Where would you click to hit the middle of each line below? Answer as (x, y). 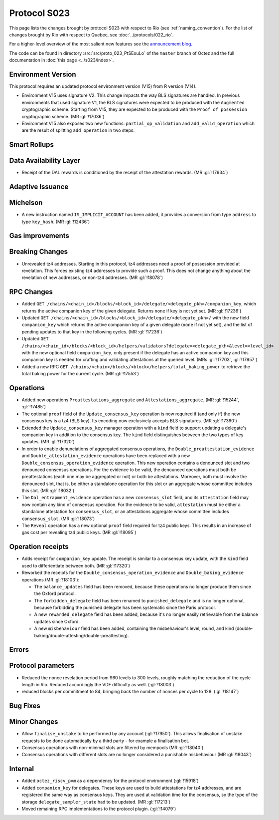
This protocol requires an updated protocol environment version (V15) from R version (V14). (103, 86)
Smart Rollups (32, 145)
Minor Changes (34, 722)
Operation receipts (39, 547)
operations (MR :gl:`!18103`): (51, 579)
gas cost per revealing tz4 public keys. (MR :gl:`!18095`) (79, 533)
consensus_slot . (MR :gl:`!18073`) (58, 519)
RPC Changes (31, 292)
